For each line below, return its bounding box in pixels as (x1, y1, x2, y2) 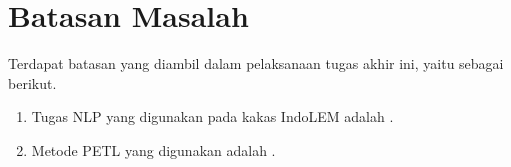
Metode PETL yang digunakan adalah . (31, 139, 276, 160)
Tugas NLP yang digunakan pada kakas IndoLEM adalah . (31, 106, 394, 127)
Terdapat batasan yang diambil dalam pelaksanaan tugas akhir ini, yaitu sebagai (8, 53, 504, 74)
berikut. (8, 72, 57, 93)
